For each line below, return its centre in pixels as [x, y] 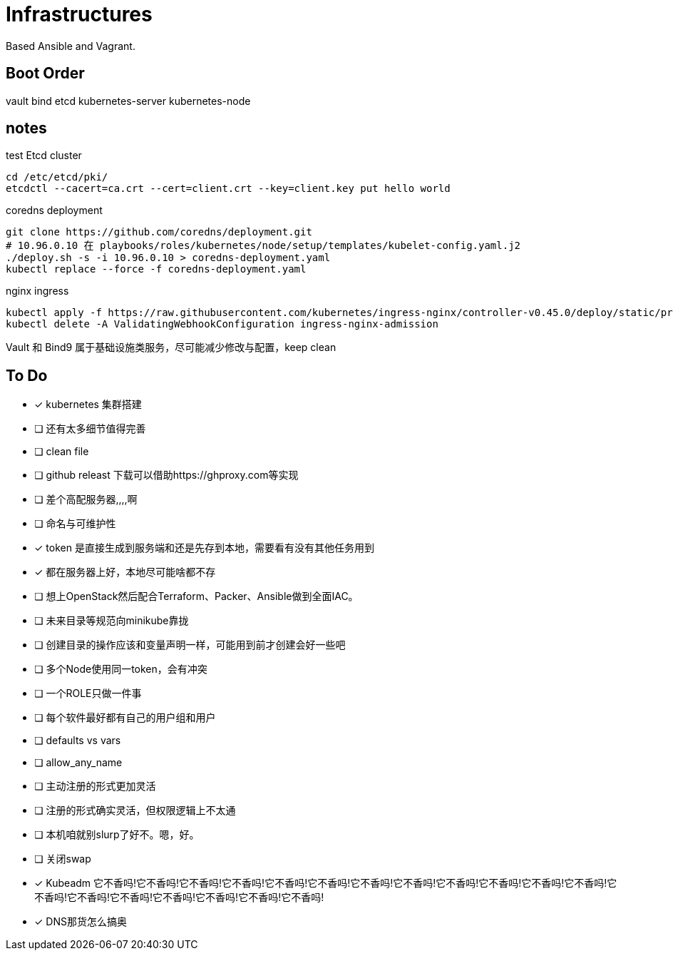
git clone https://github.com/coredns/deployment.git [159, 232]
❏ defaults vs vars [78, 741]
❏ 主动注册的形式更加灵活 [95, 786]
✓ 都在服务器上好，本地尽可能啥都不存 [125, 572]
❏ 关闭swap [63, 859]
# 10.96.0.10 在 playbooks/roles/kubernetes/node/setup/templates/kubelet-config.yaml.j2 [263, 246]
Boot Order [45, 73]
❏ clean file [62, 452]
